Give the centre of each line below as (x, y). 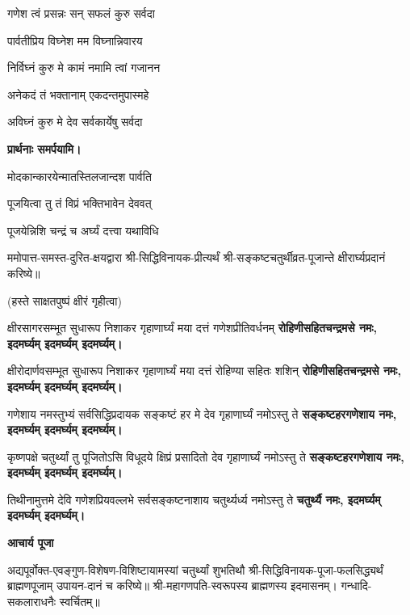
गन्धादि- (356, 586)
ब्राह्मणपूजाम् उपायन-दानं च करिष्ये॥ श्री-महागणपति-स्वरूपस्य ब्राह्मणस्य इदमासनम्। (172, 586)
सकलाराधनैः (32, 601)
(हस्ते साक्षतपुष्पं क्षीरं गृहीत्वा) (65, 300)
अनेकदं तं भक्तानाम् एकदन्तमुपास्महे (78, 94)
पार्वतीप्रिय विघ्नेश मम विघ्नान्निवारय (75, 40)
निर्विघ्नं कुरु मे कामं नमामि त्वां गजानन (84, 67)
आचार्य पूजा (31, 543)
